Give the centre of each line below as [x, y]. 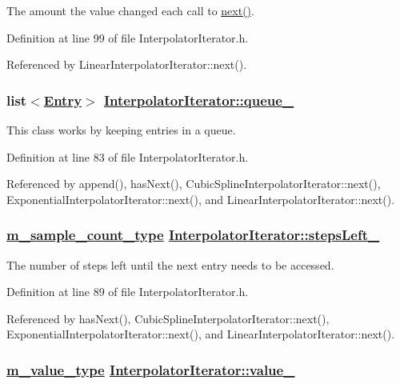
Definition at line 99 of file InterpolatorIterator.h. [128, 37]
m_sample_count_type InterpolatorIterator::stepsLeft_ [193, 235]
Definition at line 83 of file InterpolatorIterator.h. [128, 156]
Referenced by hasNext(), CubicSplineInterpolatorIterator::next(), [168, 318]
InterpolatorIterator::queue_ [199, 100]
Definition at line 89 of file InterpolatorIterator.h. [128, 292]
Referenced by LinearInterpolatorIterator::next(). [127, 64]
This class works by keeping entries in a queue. [121, 130]
